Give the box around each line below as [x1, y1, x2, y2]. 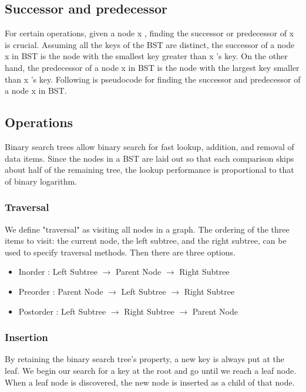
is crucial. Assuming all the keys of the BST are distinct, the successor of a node [5, 38, 295, 50]
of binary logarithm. [5, 175, 78, 187]
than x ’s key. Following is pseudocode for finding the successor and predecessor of [5, 73, 301, 85]
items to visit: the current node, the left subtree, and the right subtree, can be [5, 234, 287, 247]
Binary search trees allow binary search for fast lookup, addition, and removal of [5, 140, 294, 152]
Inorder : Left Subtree [18, 265, 97, 278]
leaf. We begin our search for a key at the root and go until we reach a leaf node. [5, 364, 297, 376]
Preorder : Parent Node [18, 285, 103, 297]
